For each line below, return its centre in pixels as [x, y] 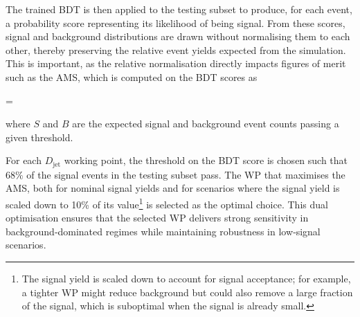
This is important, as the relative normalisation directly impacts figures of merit [176, 63]
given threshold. [39, 137]
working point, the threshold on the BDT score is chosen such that [206, 160]
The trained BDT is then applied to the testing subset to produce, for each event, [179, 9]
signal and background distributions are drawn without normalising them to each [178, 36]
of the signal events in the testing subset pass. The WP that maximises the [186, 174]
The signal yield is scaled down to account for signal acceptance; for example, [186, 279]
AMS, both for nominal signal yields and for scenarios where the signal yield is [173, 188]
